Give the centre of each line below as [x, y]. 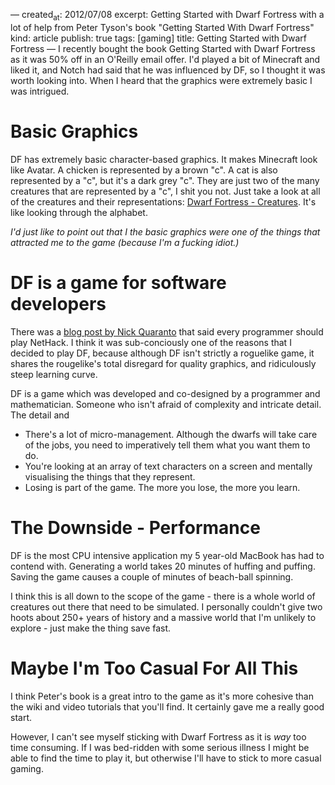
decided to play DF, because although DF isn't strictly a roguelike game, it [162, 353]
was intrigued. [40, 91]
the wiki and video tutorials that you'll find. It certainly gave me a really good [167, 706]
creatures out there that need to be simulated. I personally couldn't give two [166, 606]
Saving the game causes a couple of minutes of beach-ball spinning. [152, 576]
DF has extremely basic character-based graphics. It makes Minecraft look [164, 159]
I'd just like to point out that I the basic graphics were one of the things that [165, 231]
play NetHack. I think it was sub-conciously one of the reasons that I [151, 342]
